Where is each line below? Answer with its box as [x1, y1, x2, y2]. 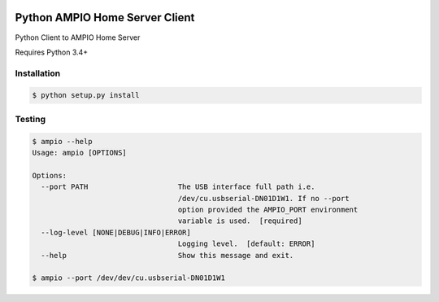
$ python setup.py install [32, 90, 140, 100]
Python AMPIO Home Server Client [15, 11, 195, 24]
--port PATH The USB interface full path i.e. [41, 182, 315, 191]
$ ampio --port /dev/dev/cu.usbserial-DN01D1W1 [32, 274, 225, 282]
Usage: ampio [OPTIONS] [32, 147, 128, 157]
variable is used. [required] [177, 217, 302, 225]
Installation [15, 68, 61, 79]
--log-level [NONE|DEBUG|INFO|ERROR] [41, 228, 191, 237]
